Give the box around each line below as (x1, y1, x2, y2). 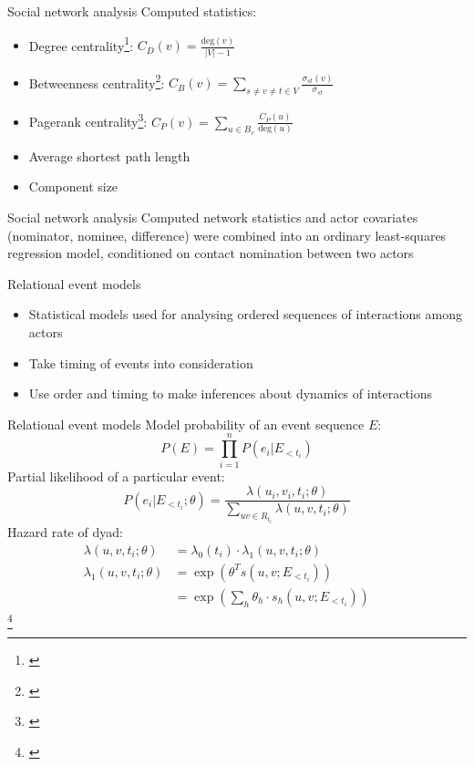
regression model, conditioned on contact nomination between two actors (7, 243, 414, 263)
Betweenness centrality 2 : (28, 70, 165, 92)
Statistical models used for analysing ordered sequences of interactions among (28, 305, 462, 324)
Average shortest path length (28, 146, 191, 165)
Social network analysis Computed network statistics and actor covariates (7, 208, 418, 227)
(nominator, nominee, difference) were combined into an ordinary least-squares (7, 225, 447, 244)
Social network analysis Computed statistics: (7, 2, 257, 20)
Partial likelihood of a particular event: (7, 466, 225, 485)
